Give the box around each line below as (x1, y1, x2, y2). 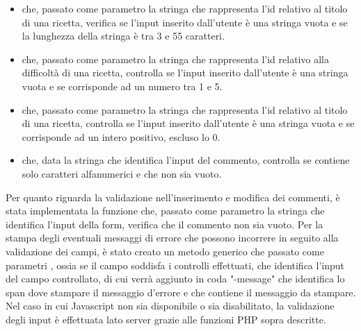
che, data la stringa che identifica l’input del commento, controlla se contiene (22, 153, 350, 167)
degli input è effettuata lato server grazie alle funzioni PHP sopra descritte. (6, 312, 326, 326)
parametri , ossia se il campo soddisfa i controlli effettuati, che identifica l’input (6, 257, 345, 272)
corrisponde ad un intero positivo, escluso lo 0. (22, 129, 220, 144)
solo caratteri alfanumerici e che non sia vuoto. (22, 166, 222, 180)
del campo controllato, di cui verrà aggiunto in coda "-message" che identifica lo (6, 271, 345, 286)
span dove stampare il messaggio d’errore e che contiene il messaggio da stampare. (6, 285, 356, 299)
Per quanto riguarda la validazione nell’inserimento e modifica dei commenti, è (6, 189, 340, 204)
